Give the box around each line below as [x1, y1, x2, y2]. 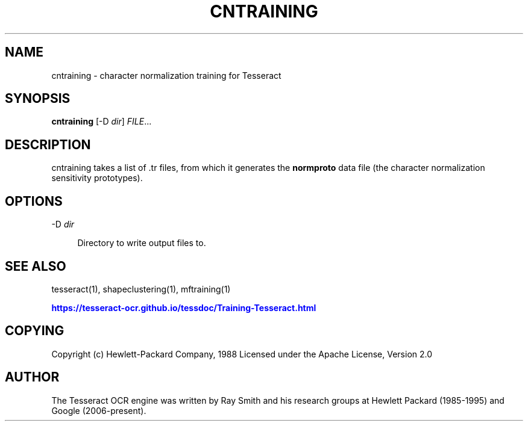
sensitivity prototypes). [51, 173, 143, 184]
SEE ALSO [5, 258, 66, 274]
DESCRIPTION [5, 137, 91, 152]
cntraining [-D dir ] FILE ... [51, 116, 152, 127]
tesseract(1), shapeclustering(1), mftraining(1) [51, 283, 231, 294]
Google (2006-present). [51, 405, 146, 416]
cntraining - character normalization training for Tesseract [51, 70, 281, 81]
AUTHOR [5, 369, 60, 385]
